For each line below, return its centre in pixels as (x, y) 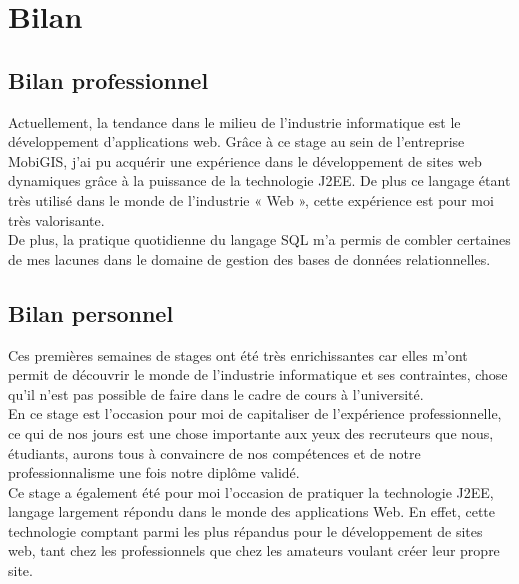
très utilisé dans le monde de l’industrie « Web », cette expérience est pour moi (251, 199)
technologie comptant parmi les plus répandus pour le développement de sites (245, 530)
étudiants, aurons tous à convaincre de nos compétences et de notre (214, 452)
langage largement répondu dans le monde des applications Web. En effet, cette (251, 511)
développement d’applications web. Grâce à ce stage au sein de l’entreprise (236, 141)
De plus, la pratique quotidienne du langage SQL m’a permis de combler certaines (259, 239)
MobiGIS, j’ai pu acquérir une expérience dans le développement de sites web (245, 160)
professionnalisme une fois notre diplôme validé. (154, 472)
